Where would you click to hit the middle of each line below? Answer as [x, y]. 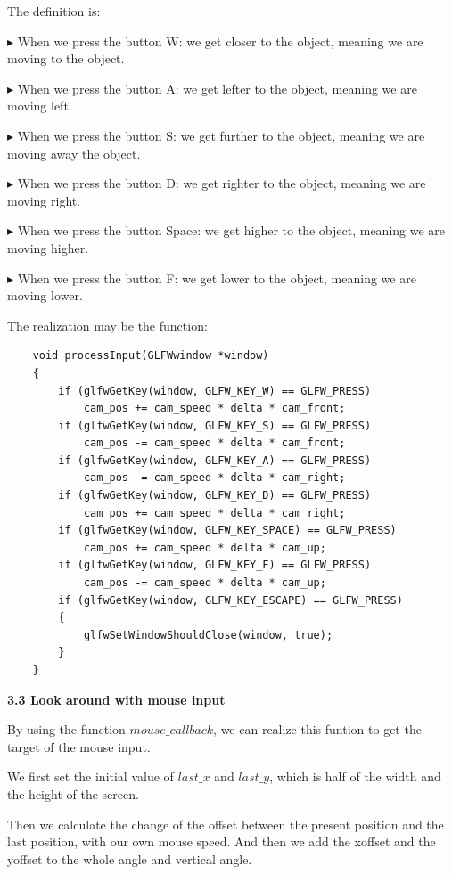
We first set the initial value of [90, 776]
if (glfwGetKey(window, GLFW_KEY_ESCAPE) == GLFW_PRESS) [230, 600]
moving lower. [45, 295]
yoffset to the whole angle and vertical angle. [130, 858]
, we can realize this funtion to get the [317, 729]
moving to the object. [66, 58]
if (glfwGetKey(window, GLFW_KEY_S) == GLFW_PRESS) [215, 425]
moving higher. [48, 247]
